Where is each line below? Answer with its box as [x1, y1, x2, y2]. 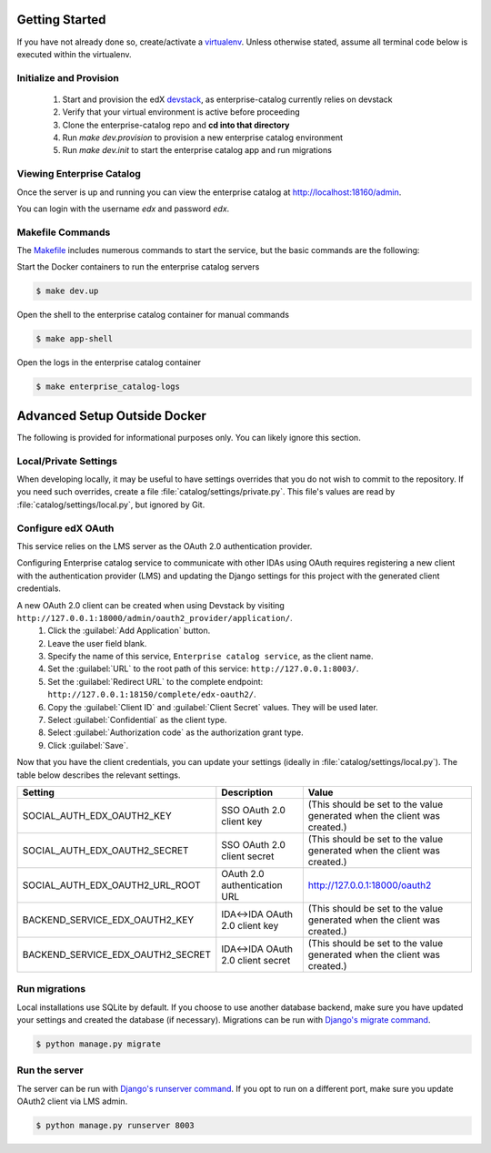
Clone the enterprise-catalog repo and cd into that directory [62, 119, 290, 130]
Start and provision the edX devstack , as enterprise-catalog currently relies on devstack [62, 94, 393, 105]
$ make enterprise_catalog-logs [35, 382, 181, 392]
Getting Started [16, 12, 106, 27]
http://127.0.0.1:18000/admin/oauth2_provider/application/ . [16, 612, 293, 623]
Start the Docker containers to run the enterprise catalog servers [16, 261, 260, 272]
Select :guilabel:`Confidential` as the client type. [47, 715, 227, 726]
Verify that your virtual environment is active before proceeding [62, 107, 300, 117]
